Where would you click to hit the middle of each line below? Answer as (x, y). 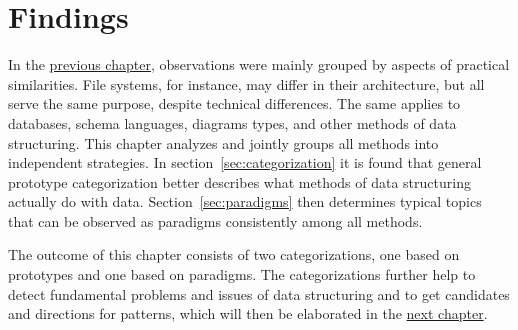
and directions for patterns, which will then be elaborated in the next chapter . (248, 313)
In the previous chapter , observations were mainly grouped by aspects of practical (259, 64)
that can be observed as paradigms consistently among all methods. (215, 220)
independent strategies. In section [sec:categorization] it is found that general (245, 162)
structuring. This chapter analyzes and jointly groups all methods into (223, 142)
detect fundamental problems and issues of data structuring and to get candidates (259, 293)
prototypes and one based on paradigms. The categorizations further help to (242, 274)
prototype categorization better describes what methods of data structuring (239, 181)
